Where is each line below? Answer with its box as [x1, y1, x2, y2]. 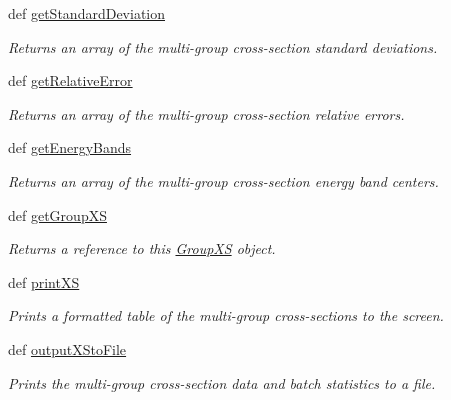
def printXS [8, 271, 80, 292]
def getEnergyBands [8, 137, 132, 158]
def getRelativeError [8, 70, 133, 91]
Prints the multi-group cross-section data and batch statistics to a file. [8, 372, 436, 393]
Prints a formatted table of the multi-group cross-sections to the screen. [8, 305, 444, 326]
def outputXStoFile [8, 338, 127, 359]
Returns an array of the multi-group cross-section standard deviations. [8, 36, 438, 57]
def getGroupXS [8, 204, 107, 225]
